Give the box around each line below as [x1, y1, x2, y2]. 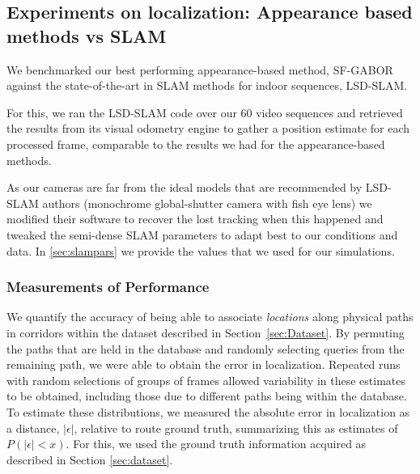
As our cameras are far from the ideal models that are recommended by [6, 179, 363, 196]
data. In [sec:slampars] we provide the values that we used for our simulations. [6, 242, 395, 259]
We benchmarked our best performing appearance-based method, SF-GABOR [6, 61, 393, 78]
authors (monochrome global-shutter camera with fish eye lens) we [42, 194, 372, 211]
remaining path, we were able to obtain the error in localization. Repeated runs [6, 356, 401, 373]
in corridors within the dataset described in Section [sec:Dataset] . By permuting [6, 324, 405, 341]
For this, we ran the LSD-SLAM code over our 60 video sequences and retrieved [6, 104, 403, 121]
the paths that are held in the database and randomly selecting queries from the [6, 340, 405, 357]
